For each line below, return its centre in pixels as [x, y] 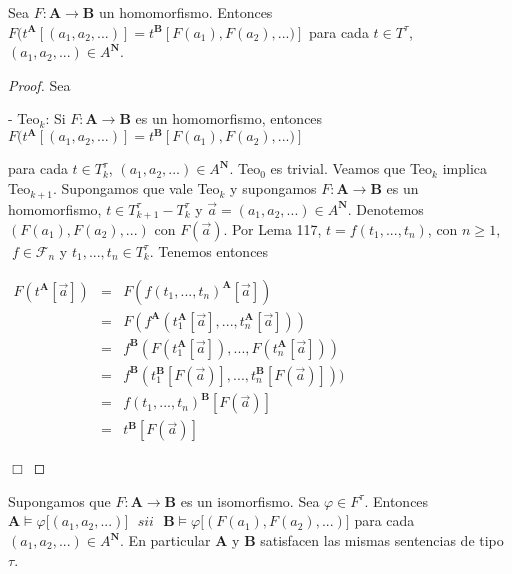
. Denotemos [385, 208]
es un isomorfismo [235, 500]
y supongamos [273, 188]
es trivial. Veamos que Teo [351, 168]
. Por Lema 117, [272, 228]
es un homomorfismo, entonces [229, 118]
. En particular [165, 540]
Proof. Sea [39, 84]
